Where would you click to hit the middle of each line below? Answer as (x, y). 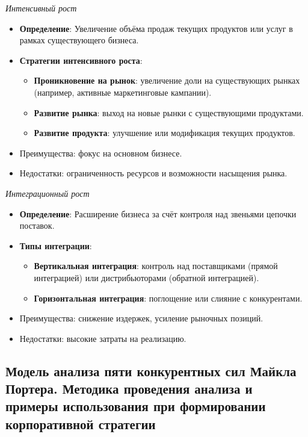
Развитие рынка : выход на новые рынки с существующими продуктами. (169, 112)
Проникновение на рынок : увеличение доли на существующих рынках (167, 80)
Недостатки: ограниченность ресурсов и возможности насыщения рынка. (153, 173)
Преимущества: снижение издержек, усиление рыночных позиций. (141, 318)
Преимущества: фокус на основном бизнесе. (101, 153)
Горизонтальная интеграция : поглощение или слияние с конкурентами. (168, 298)
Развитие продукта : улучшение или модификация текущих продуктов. (165, 133)
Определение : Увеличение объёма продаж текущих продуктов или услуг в (156, 28)
